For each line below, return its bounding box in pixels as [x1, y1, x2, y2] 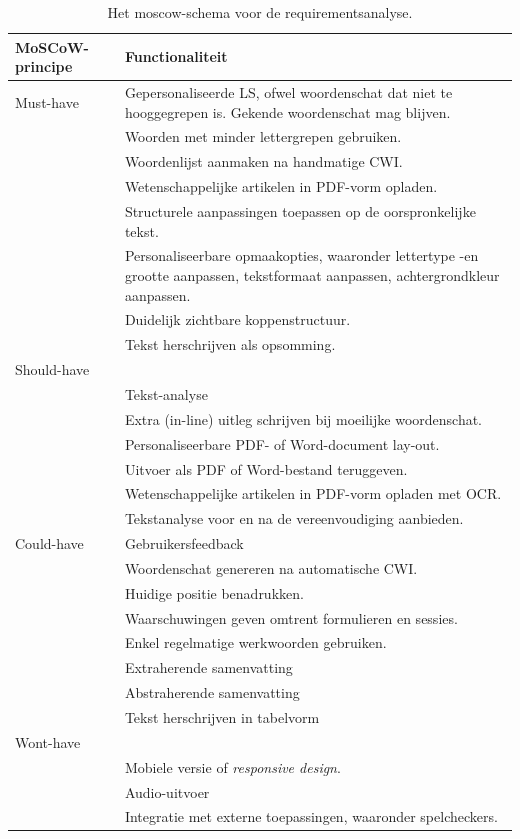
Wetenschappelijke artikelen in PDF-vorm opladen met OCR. [124, 483, 502, 504]
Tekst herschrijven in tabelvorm [124, 706, 320, 727]
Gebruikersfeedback [124, 533, 244, 554]
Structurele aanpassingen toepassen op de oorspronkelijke [124, 201, 476, 221]
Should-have [15, 359, 90, 380]
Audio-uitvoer [124, 781, 210, 802]
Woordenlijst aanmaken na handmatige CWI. [124, 151, 403, 172]
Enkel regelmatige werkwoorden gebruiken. [124, 632, 387, 653]
